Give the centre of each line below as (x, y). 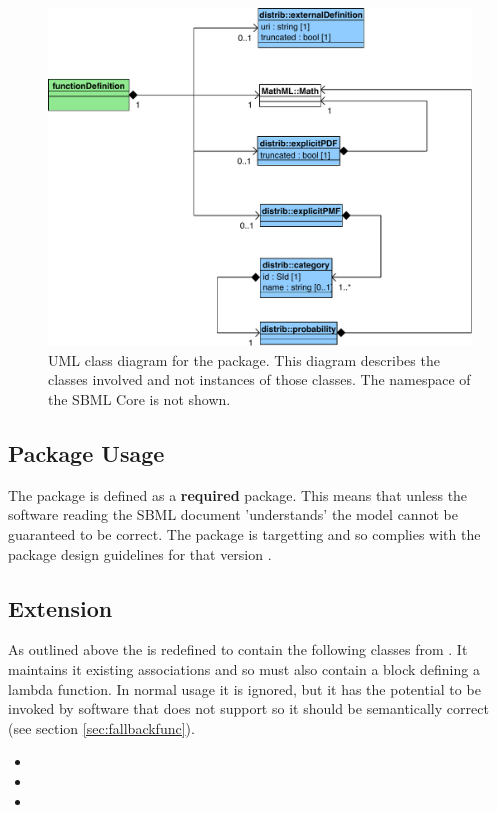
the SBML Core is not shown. (139, 399)
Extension (60, 607)
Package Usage (86, 453)
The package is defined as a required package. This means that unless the (238, 494)
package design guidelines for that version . (140, 553)
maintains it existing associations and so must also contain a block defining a (244, 669)
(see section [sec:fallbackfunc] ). (101, 727)
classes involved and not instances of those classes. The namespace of (259, 379)
